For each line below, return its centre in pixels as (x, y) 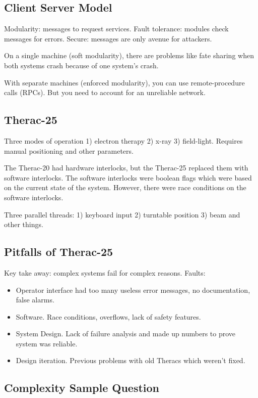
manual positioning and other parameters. (69, 150)
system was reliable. (47, 343)
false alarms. (35, 300)
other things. (24, 224)
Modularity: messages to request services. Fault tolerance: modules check (116, 29)
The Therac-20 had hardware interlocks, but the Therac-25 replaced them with (126, 168)
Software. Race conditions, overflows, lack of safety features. (108, 316)
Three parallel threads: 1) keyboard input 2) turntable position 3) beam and (122, 214)
